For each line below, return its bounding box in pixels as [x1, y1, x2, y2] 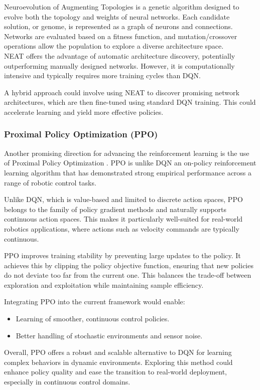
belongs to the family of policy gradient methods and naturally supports [4, 204, 227, 214]
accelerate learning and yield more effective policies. [4, 106, 164, 117]
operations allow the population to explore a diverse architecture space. [4, 41, 224, 51]
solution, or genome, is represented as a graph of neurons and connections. [4, 21, 233, 32]
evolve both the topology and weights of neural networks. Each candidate [4, 11, 230, 22]
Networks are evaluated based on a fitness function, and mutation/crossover [4, 31, 237, 41]
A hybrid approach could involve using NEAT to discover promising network [4, 87, 239, 97]
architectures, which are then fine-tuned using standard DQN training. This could [4, 97, 256, 107]
